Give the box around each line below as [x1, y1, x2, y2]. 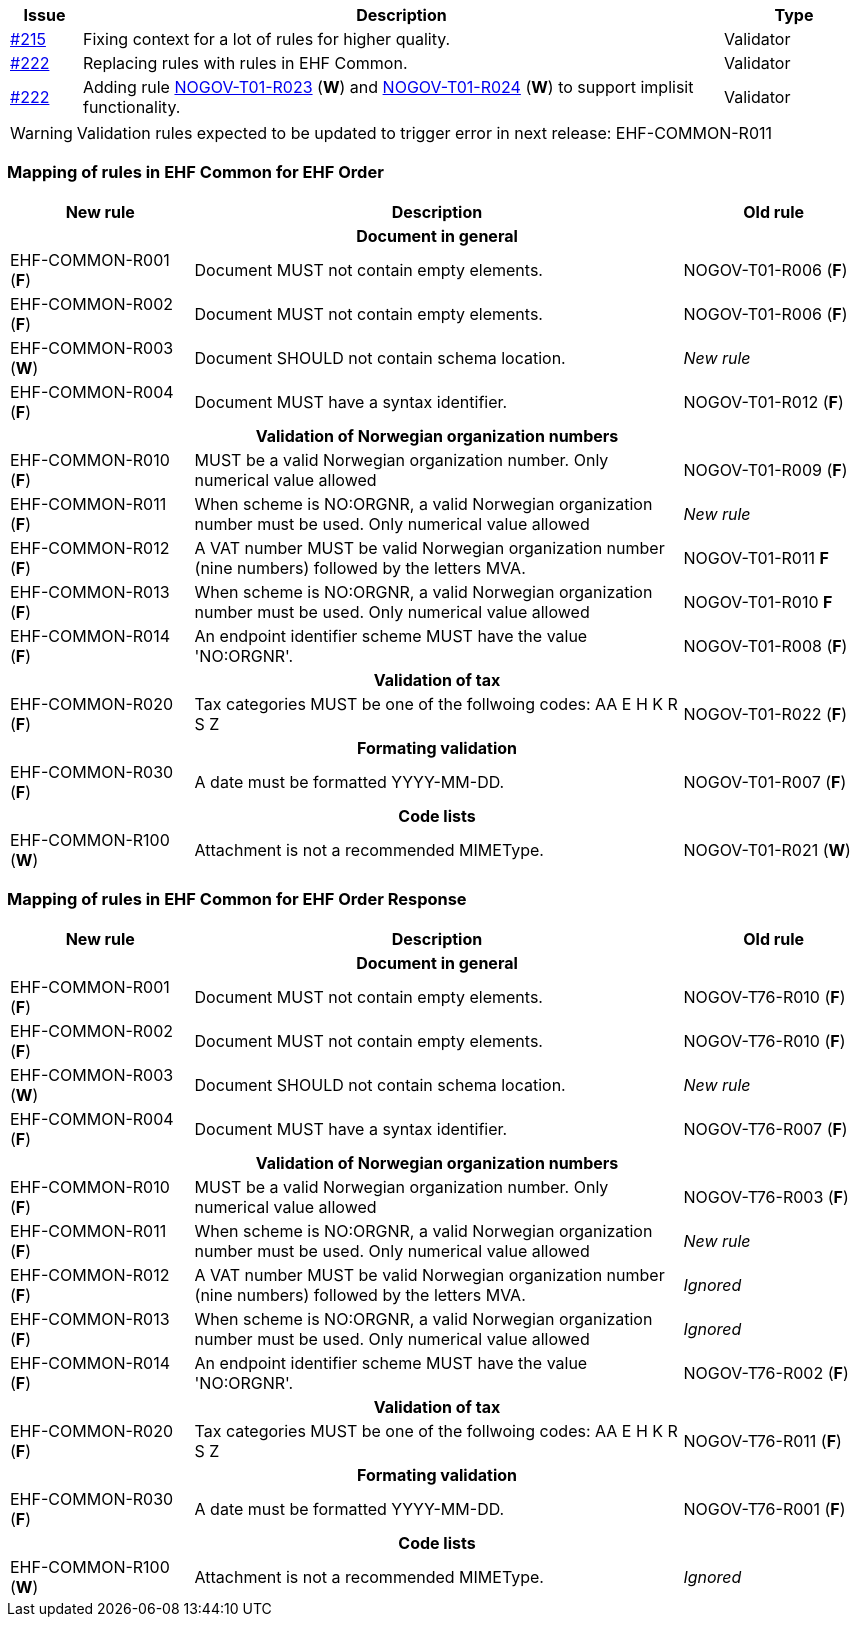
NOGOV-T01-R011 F [683, 547, 829, 568]
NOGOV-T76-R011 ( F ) [683, 1430, 842, 1451]
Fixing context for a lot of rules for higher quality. [82, 29, 451, 49]
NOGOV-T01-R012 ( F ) [683, 391, 844, 412]
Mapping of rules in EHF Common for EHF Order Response [7, 889, 467, 910]
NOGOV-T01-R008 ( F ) [683, 635, 848, 656]
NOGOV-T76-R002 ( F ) [683, 1362, 849, 1383]
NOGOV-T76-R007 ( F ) [683, 1118, 848, 1139]
